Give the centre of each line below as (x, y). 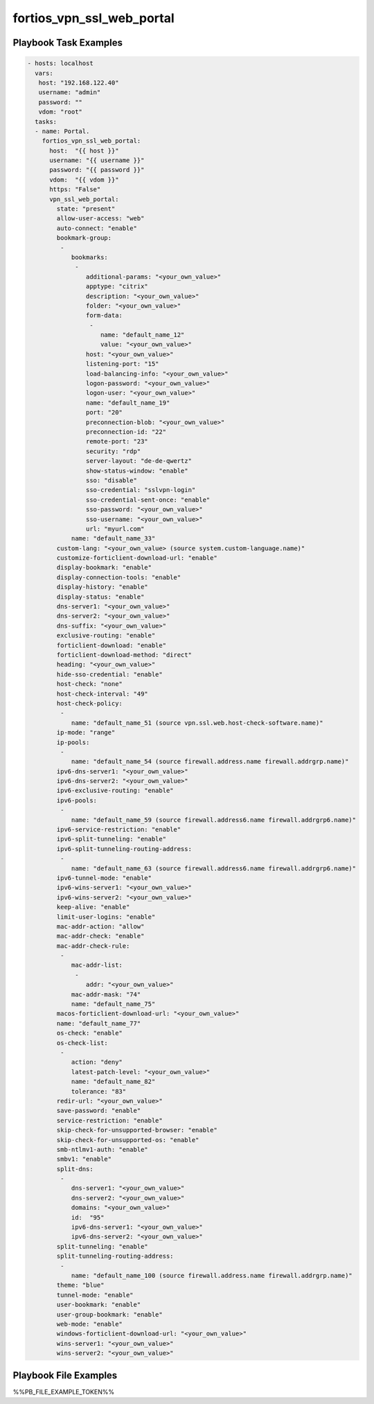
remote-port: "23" (117, 441)
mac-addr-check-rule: (93, 946)
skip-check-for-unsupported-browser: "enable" (137, 1130)
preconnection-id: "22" (126, 432)
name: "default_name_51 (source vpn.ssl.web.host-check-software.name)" (197, 723)
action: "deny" (97, 1062)
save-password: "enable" (99, 1111)
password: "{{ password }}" (97, 170)
